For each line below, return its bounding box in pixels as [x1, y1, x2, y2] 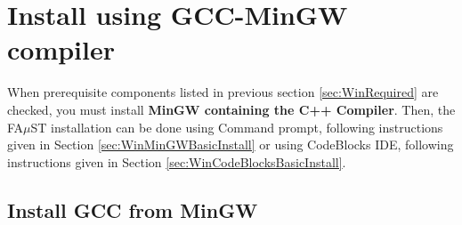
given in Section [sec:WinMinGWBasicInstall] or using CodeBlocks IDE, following [7, 135, 454, 154]
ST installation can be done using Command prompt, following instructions [30, 117, 443, 136]
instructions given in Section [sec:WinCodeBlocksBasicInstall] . [7, 152, 346, 171]
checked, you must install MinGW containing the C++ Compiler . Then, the [7, 100, 456, 118]
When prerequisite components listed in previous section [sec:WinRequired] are [7, 83, 439, 101]
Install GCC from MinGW [7, 196, 258, 223]
